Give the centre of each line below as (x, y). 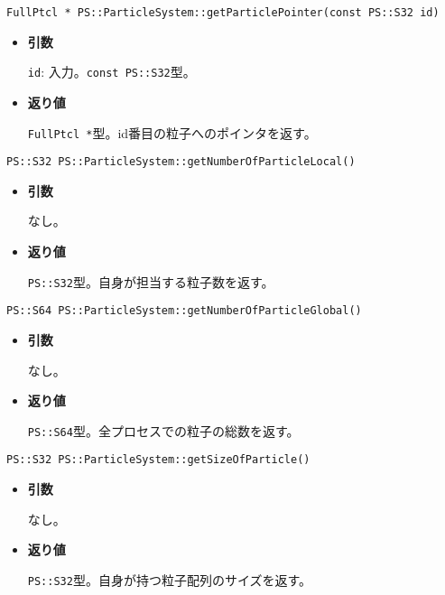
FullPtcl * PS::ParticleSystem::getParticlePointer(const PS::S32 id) (223, 13)
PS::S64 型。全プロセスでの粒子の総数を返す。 (163, 430)
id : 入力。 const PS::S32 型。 (111, 72)
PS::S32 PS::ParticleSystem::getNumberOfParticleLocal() (181, 162)
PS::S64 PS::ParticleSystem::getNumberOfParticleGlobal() (184, 311)
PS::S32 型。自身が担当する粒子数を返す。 (151, 281)
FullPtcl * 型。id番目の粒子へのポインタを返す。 (172, 132)
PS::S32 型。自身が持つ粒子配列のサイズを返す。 (170, 579)
